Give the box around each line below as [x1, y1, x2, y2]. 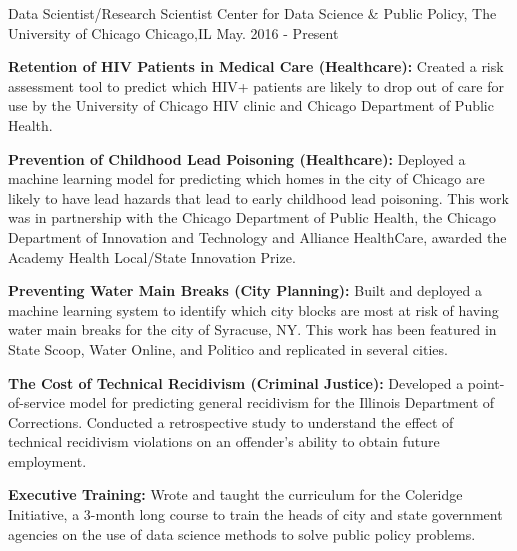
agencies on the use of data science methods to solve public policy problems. [8, 523, 476, 544]
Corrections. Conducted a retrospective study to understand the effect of [8, 411, 454, 432]
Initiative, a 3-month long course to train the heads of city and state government [8, 504, 503, 525]
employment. [8, 450, 87, 471]
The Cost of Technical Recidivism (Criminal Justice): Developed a [8, 372, 464, 393]
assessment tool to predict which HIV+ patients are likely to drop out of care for [8, 75, 504, 96]
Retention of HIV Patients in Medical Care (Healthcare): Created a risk [8, 56, 504, 77]
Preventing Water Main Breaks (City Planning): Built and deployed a [8, 280, 483, 301]
